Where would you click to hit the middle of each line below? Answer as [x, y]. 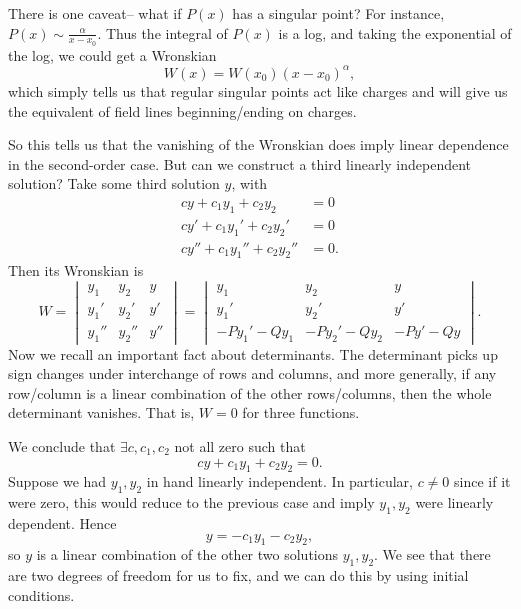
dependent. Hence [62, 522]
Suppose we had [57, 481]
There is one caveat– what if [95, 13]
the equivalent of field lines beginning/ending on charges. [182, 110]
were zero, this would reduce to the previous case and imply [191, 502]
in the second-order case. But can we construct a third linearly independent [240, 163]
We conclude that [62, 446]
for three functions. [301, 412]
